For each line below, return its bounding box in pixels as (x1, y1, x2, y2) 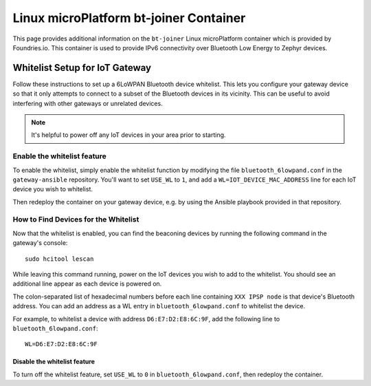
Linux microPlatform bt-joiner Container (12, 10, 246, 25)
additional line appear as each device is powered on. (12, 279, 162, 288)
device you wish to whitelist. (12, 185, 93, 193)
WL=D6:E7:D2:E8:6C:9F (25, 341, 98, 348)
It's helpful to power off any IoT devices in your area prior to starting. (31, 131, 226, 139)
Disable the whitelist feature (12, 358, 95, 366)
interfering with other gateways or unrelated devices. (12, 99, 163, 107)
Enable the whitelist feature (12, 151, 106, 161)
